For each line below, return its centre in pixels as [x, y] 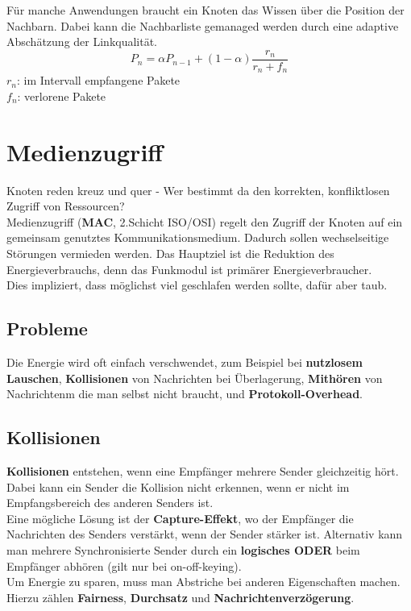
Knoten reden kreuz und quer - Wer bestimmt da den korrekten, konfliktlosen [198, 190]
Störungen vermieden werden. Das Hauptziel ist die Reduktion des [170, 253]
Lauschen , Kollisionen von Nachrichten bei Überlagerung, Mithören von [195, 378]
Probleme [47, 328]
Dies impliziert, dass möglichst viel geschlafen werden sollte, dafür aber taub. [197, 285]
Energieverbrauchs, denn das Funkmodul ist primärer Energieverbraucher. [189, 269]
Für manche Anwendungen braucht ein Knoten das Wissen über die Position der [205, 10]
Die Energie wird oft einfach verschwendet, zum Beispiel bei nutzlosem [185, 362]
